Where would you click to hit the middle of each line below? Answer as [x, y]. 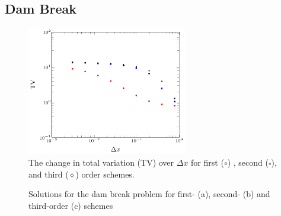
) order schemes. [105, 174]
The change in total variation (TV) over [101, 162]
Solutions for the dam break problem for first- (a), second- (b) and [149, 194]
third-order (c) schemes [71, 205]
